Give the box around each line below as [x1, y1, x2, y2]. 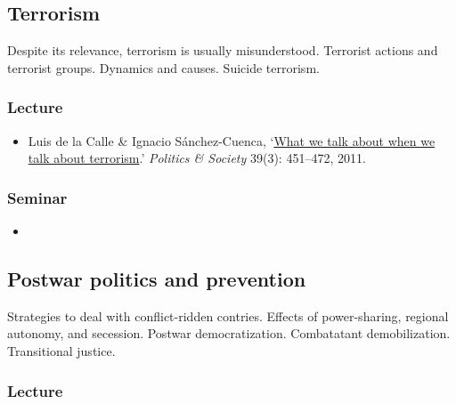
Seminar [7, 186, 68, 208]
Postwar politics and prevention [7, 265, 306, 292]
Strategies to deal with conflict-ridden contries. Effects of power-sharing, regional [7, 306, 449, 325]
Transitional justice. [7, 342, 116, 360]
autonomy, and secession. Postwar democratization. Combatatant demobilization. [7, 324, 451, 343]
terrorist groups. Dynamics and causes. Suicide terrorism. [7, 58, 320, 77]
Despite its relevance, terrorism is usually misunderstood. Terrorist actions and [7, 41, 438, 60]
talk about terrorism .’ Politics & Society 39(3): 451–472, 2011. [28, 149, 366, 167]
